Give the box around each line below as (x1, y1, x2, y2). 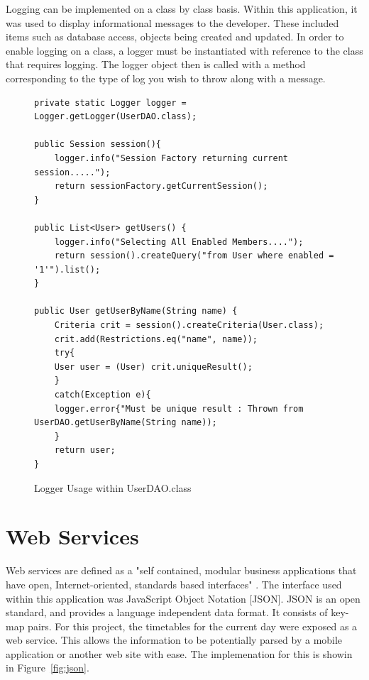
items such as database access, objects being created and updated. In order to (6, 29, 344, 44)
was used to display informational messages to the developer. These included (6, 15, 339, 30)
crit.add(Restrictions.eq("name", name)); (54, 334, 258, 344)
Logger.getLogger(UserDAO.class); (34, 111, 197, 122)
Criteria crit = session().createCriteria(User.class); (54, 320, 324, 331)
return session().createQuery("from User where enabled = (54, 251, 334, 261)
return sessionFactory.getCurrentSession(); (54, 181, 268, 192)
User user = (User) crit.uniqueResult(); (54, 361, 253, 372)
